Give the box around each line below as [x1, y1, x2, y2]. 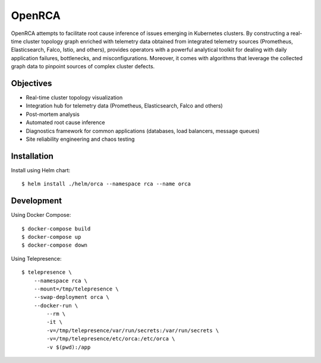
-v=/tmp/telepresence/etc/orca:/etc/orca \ [46, 336, 175, 342]
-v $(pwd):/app [46, 343, 91, 351]
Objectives [11, 78, 52, 89]
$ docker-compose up [21, 233, 81, 240]
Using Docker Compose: [11, 212, 71, 219]
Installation [11, 151, 53, 161]
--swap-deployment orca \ [33, 294, 110, 301]
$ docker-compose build [21, 225, 91, 232]
